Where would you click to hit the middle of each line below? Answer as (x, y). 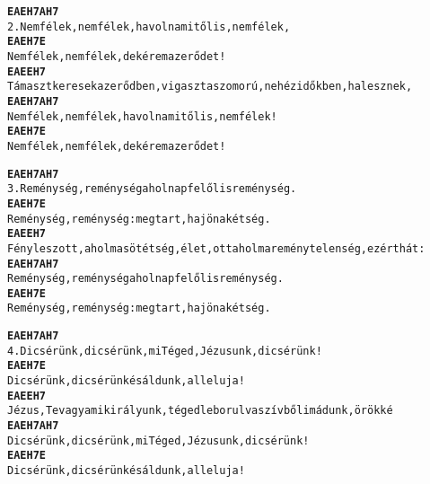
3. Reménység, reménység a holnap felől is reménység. (152, 189)
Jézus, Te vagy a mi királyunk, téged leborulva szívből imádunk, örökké (200, 411)
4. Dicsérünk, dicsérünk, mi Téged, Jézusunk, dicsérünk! (165, 351)
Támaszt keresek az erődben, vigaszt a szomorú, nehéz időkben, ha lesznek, (210, 87)
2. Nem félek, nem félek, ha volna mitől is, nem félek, (149, 26)
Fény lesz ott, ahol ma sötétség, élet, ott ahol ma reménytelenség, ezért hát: (216, 248)
